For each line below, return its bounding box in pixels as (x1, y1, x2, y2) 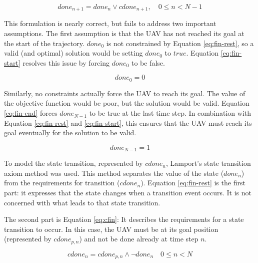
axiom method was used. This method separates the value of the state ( (4, 167, 224, 178)
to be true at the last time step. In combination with (89, 108, 251, 118)
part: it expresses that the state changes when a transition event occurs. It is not (4, 187, 251, 198)
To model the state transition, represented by (4, 158, 143, 168)
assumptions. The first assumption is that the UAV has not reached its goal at (4, 28, 244, 39)
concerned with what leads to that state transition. (4, 197, 160, 207)
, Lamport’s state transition (166, 158, 251, 168)
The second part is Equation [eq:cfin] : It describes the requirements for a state (4, 214, 244, 224)
